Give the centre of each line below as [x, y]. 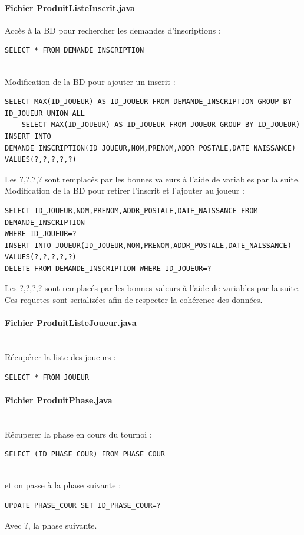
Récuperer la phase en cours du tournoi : [78, 434]
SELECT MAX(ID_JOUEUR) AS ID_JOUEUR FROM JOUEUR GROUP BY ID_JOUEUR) [161, 125]
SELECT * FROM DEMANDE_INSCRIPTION [75, 50]
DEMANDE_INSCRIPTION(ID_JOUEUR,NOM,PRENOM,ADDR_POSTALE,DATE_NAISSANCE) [150, 148]
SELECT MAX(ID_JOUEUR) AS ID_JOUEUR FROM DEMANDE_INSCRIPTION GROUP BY [148, 102]
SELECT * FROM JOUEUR [47, 377]
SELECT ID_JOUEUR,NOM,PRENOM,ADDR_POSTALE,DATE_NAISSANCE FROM [131, 211]
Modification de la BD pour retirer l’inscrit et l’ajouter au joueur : [125, 190]
